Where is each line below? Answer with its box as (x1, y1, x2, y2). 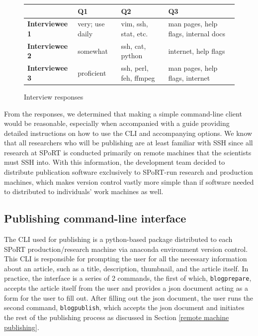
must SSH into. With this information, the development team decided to (4, 157, 225, 167)
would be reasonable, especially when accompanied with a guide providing (4, 118, 230, 128)
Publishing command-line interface (4, 211, 186, 226)
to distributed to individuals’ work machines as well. (4, 186, 164, 197)
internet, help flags (168, 45, 225, 56)
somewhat (78, 45, 108, 56)
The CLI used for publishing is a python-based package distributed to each (4, 234, 233, 244)
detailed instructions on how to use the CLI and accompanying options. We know (4, 127, 253, 138)
